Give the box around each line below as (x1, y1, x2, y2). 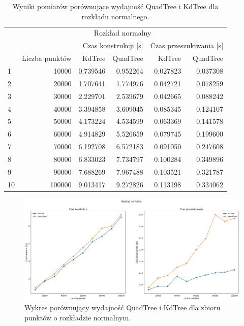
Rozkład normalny (94, 27, 151, 38)
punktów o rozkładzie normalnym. (24, 312, 131, 322)
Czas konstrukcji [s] (82, 40, 143, 51)
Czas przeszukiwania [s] (150, 40, 224, 51)
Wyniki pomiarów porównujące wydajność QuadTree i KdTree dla (12, 1, 219, 11)
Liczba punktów (22, 53, 72, 63)
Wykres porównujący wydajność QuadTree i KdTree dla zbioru (24, 302, 221, 313)
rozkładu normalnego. (81, 11, 149, 21)
